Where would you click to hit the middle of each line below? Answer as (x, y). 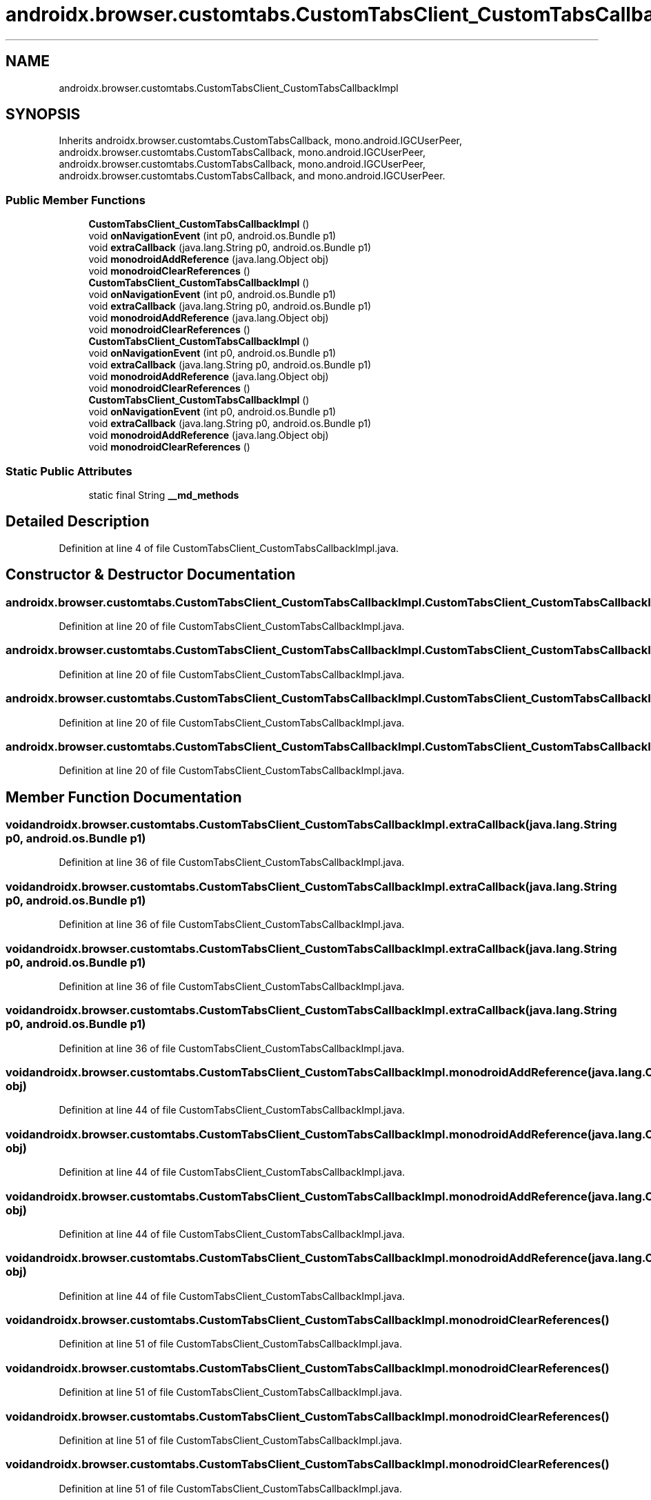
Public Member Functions (76, 200)
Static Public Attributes (69, 471)
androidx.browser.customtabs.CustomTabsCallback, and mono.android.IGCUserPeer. (252, 176)
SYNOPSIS (43, 115)
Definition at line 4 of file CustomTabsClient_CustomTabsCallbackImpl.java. (229, 548)
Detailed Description (78, 522)
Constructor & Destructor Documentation (151, 575)
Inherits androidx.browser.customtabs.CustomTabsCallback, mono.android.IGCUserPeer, (261, 141)
